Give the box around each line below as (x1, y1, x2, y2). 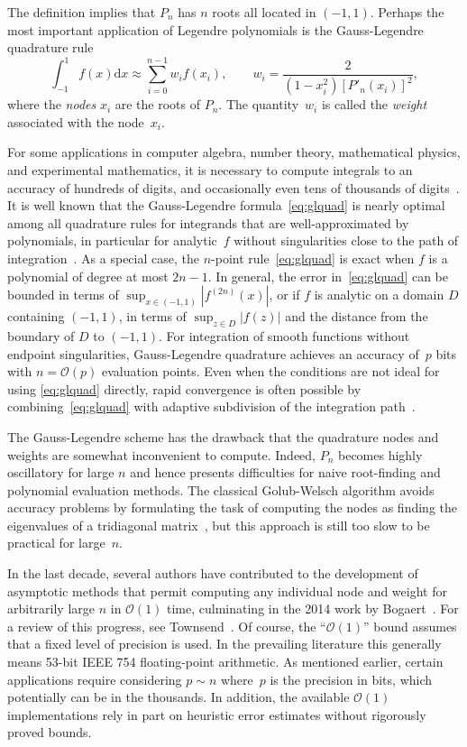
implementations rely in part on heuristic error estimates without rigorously (7, 705, 426, 724)
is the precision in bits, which (270, 669, 433, 688)
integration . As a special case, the (7, 248, 199, 267)
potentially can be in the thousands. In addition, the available (7, 687, 350, 706)
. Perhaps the (370, 3, 444, 21)
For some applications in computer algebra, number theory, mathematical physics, (7, 143, 461, 161)
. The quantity (218, 95, 299, 114)
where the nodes (7, 95, 96, 114)
